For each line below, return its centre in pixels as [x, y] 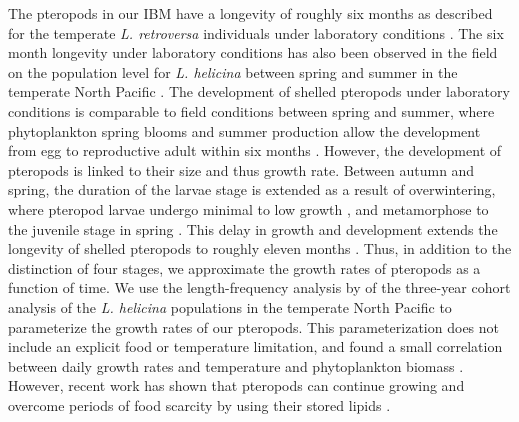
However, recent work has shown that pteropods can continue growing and [236, 385]
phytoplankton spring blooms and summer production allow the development [244, 130]
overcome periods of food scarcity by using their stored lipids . [199, 404]
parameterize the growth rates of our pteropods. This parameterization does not [254, 326]
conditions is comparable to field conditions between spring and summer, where [251, 110]
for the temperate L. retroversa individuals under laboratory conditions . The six [256, 32]
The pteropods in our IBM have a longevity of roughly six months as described [250, 13]
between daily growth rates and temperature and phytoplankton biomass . [236, 365]
